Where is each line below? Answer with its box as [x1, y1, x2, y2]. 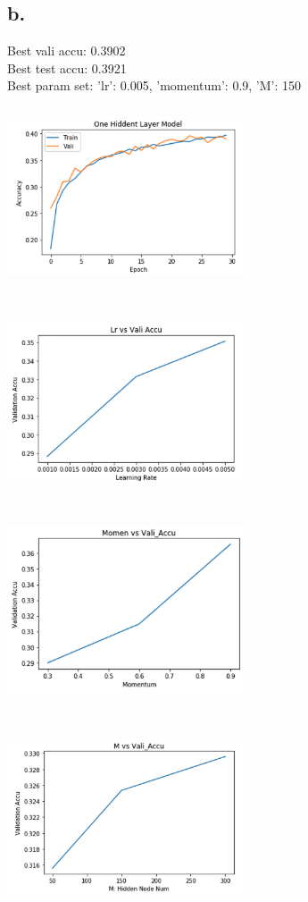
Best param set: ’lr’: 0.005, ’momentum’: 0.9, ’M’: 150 [7, 76, 302, 95]
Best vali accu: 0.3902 [7, 41, 126, 60]
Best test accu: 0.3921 [7, 58, 127, 77]
